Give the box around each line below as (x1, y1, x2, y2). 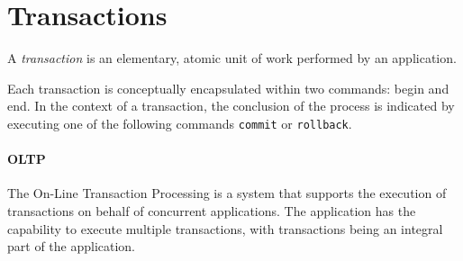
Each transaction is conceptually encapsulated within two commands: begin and (7, 78, 449, 97)
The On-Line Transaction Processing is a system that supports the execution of (7, 184, 447, 202)
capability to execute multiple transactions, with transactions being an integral (7, 219, 443, 238)
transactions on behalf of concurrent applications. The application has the (7, 201, 416, 220)
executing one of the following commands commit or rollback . (7, 113, 352, 132)
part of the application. (7, 237, 136, 256)
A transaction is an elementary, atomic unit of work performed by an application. (7, 49, 457, 67)
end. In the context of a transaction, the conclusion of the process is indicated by (7, 96, 455, 115)
